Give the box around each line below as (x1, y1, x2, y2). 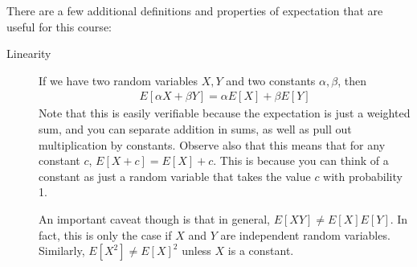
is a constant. (227, 242, 294, 259)
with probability (323, 167, 403, 184)
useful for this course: (6, 18, 112, 35)
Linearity (6, 45, 51, 62)
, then (337, 72, 366, 88)
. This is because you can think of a (213, 152, 389, 169)
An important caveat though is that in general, (39, 210, 270, 227)
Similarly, (39, 242, 85, 259)
